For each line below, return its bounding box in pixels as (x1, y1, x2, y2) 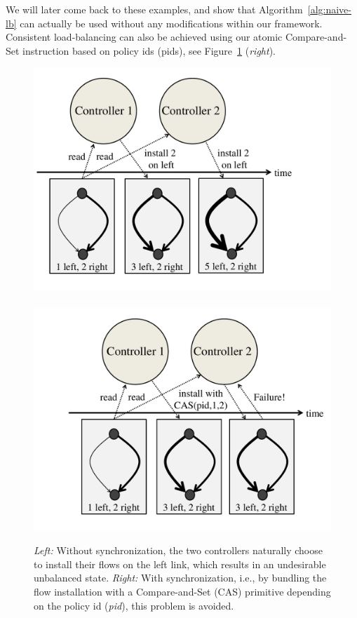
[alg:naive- (307, 2, 351, 16)
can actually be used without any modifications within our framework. (20, 15, 323, 30)
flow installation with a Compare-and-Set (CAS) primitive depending (34, 584, 331, 598)
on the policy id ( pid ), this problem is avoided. (34, 598, 234, 612)
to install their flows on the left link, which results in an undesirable (34, 556, 326, 571)
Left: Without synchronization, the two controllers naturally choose (34, 543, 323, 558)
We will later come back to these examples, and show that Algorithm (6, 2, 303, 16)
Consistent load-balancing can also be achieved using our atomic (6, 29, 283, 44)
